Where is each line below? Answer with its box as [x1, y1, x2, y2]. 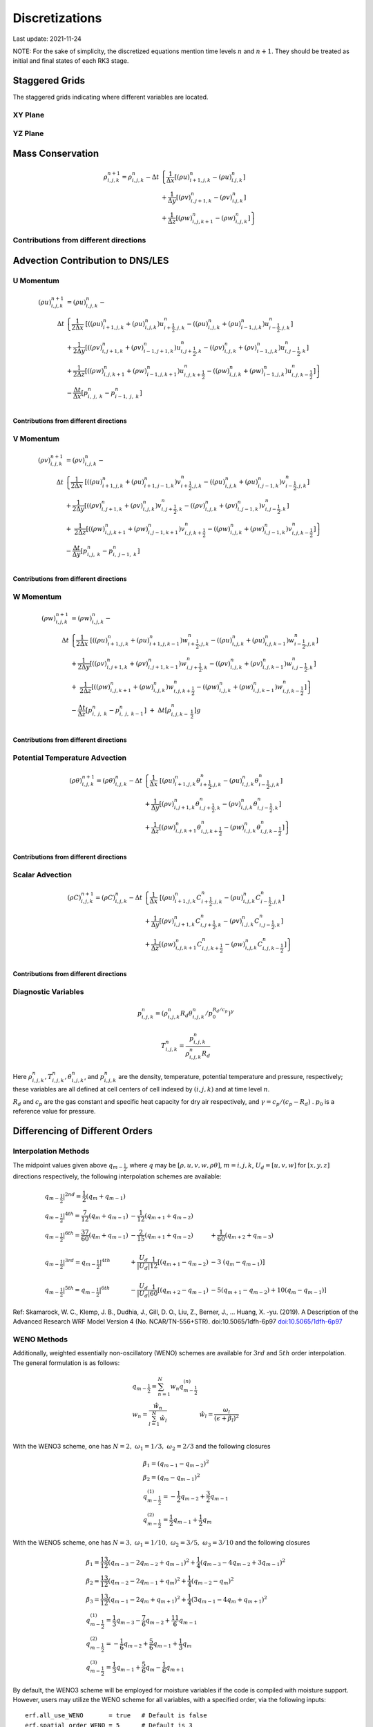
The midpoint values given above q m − [12, 1161, 124, 1171]
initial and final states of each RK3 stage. [12, 57, 129, 65]
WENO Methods [12, 1335, 68, 1344]
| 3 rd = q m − [62, 1257, 96, 1268]
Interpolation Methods [12, 1147, 90, 1156]
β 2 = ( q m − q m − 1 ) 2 [142, 1472, 200, 1483]
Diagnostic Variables [12, 986, 84, 996]
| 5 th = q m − [62, 1285, 96, 1295]
